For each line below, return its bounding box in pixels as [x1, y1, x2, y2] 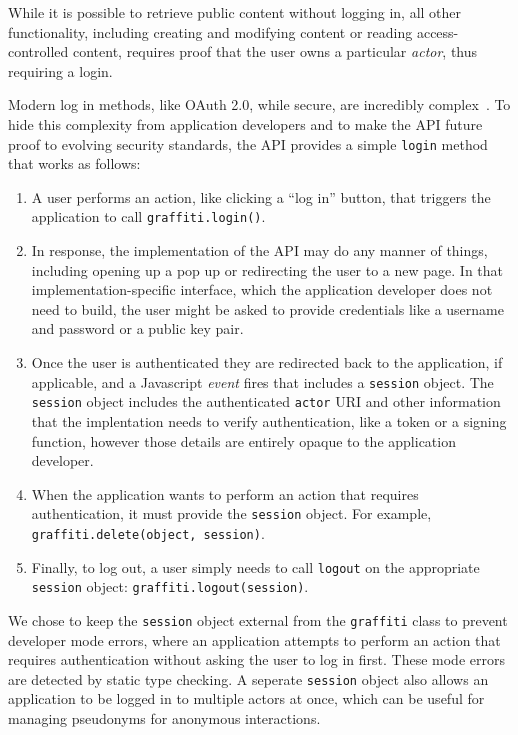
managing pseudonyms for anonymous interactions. [8, 708, 321, 729]
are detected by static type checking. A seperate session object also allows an [8, 668, 489, 689]
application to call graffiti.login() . [31, 206, 266, 227]
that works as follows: [8, 153, 141, 174]
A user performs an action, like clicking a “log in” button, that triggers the [31, 186, 491, 207]
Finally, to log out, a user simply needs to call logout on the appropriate [31, 556, 480, 577]
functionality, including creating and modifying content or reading [8, 21, 413, 42]
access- [416, 21, 459, 42]
